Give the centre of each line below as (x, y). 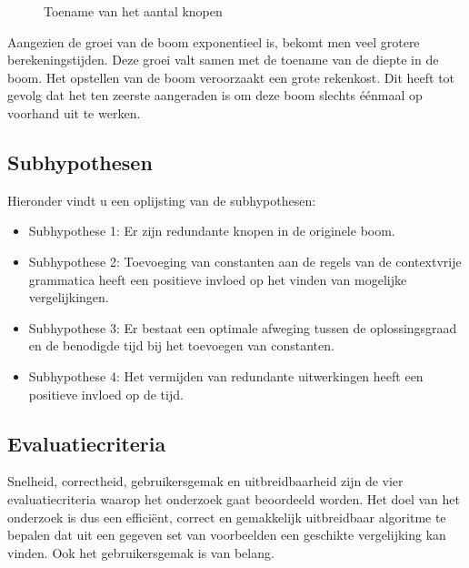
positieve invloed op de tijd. (106, 394)
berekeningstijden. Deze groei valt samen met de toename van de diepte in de (223, 60)
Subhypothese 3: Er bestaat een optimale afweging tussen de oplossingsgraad (243, 327)
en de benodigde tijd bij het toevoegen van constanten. (181, 345)
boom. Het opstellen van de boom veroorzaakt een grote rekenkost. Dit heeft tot (231, 77)
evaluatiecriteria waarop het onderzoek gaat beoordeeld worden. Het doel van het (234, 498)
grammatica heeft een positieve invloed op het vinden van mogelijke (218, 279)
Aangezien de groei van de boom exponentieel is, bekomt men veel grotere (214, 41)
